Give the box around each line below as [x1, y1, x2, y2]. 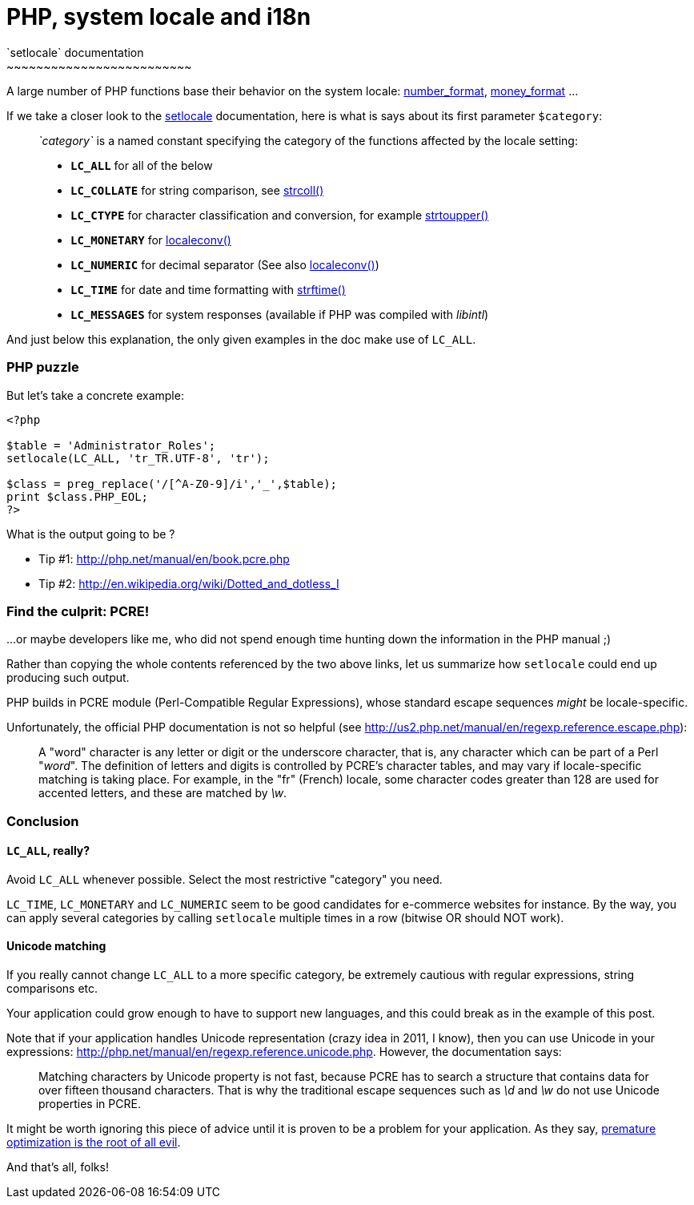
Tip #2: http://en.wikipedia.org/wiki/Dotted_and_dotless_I [38, 576, 339, 590]
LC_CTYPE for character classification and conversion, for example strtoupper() [70, 208, 489, 222]
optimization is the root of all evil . [6, 1135, 181, 1150]
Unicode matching [6, 939, 106, 953]
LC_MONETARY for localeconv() [70, 232, 231, 247]
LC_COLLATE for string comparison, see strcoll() [70, 183, 324, 197]
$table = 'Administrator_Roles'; [6, 438, 216, 452]
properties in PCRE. [38, 1097, 141, 1111]
